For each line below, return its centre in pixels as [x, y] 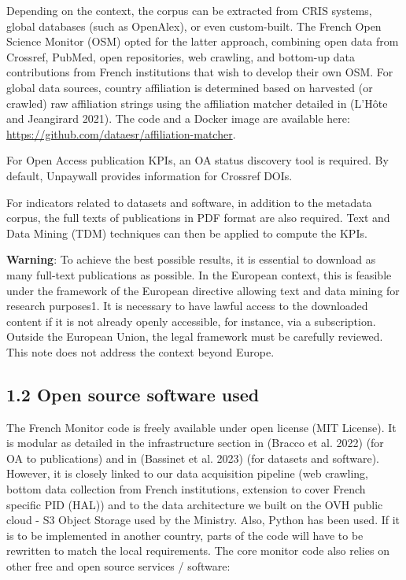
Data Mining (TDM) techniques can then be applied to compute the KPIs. [187, 233]
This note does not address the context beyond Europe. [140, 351]
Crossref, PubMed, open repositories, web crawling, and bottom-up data [181, 56]
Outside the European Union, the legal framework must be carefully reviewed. [195, 336]
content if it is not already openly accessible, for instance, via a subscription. [191, 321]
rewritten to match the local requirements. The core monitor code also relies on [198, 550]
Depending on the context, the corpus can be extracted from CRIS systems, [189, 10]
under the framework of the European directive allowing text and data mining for [203, 290]
